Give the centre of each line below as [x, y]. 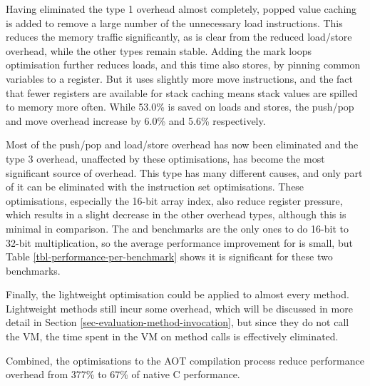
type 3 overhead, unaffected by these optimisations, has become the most [165, 158]
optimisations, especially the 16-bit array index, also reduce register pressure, [174, 200]
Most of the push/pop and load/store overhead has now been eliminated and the [182, 144]
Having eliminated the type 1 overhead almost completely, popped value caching [181, 9]
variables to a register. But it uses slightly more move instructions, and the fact [180, 78]
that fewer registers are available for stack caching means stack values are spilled [182, 92]
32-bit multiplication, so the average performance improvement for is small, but [179, 242]
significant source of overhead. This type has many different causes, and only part [184, 172]
